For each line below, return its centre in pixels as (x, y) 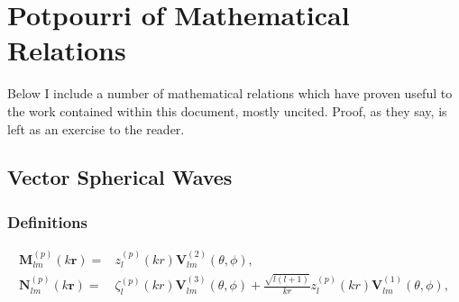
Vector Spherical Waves (120, 177)
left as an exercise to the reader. (96, 128)
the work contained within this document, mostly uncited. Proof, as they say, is (227, 110)
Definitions (47, 221)
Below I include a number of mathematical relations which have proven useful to (230, 93)
